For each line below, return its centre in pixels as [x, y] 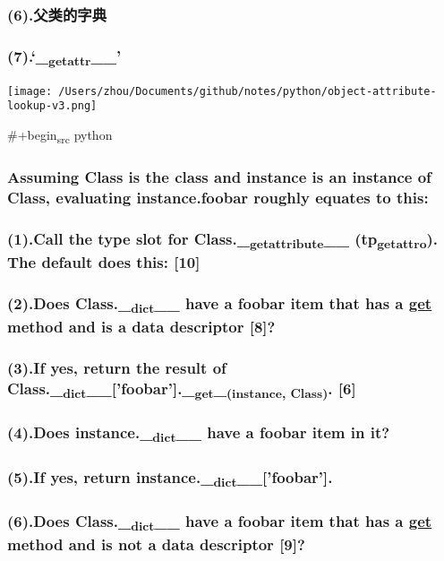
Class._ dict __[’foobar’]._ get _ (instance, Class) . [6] [182, 390]
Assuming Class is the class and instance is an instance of [219, 176]
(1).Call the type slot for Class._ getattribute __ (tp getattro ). [223, 239]
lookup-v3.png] [52, 106]
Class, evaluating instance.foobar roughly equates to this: [218, 197]
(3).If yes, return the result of [117, 368]
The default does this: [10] [104, 262]
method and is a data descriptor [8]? [141, 327]
